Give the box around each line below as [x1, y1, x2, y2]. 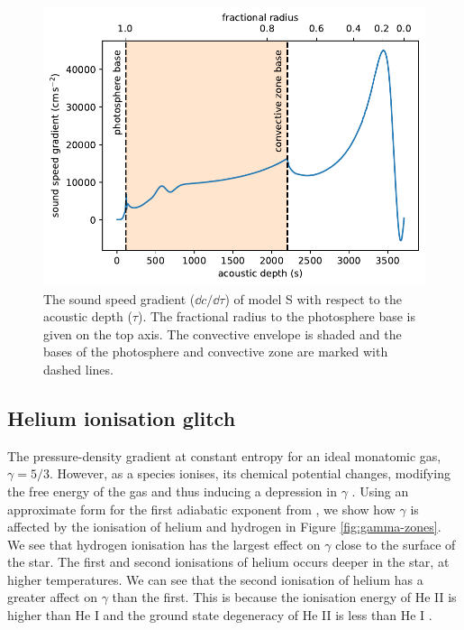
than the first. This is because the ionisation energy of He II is [112, 588, 457, 607]
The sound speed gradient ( [43, 289, 196, 308]
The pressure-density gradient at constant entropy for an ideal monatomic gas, [7, 446, 441, 465]
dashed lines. [43, 359, 114, 378]
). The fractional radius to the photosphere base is [137, 307, 416, 326]
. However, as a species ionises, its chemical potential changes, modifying [49, 464, 450, 483]
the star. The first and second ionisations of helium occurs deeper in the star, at [7, 552, 450, 571]
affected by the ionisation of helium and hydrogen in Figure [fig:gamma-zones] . [7, 517, 441, 536]
